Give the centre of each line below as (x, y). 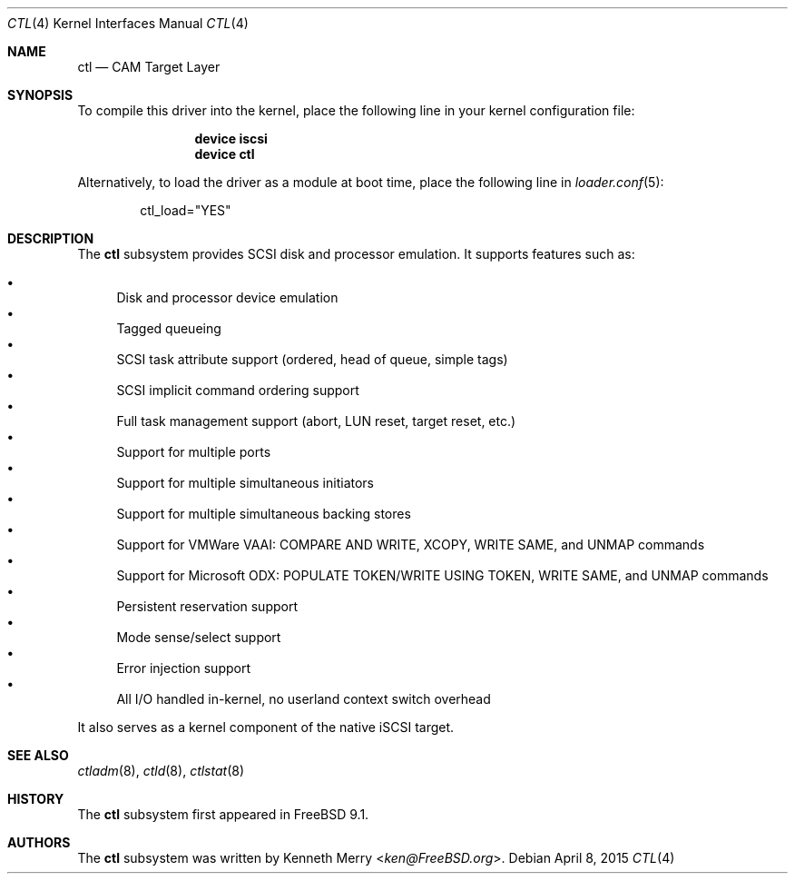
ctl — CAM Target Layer (149, 67)
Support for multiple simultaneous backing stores (264, 514)
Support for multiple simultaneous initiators (245, 483)
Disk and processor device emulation (227, 297)
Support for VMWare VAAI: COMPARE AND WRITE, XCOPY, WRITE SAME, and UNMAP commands (411, 544)
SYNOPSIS (40, 95)
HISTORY (36, 799)
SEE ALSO (38, 755)
